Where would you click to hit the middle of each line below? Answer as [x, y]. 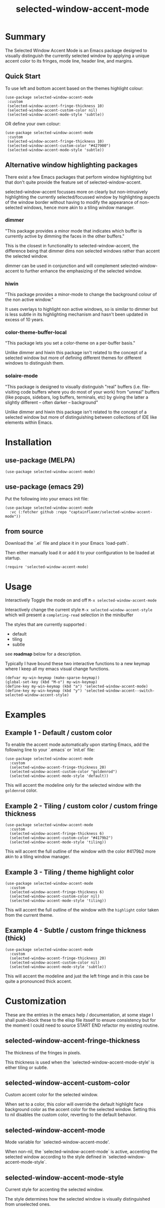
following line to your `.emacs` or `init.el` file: [50, 750]
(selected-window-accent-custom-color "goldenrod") [64, 772]
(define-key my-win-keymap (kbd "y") [44, 691]
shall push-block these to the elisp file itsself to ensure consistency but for [81, 1020]
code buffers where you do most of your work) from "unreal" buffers [90, 392]
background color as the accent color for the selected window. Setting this [81, 1109]
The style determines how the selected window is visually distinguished [78, 1199]
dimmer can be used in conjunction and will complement [62, 266]
